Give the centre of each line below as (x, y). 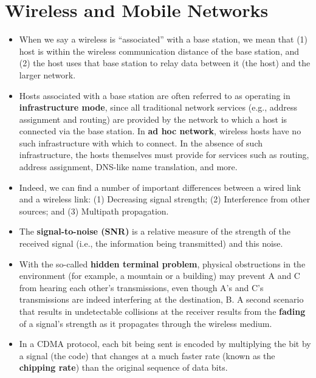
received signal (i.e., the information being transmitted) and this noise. (151, 243)
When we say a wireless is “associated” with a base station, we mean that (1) (163, 39)
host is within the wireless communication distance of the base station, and (159, 51)
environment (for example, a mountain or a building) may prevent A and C (160, 276)
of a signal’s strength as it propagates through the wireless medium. (146, 323)
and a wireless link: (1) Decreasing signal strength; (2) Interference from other (165, 199)
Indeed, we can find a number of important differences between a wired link (160, 187)
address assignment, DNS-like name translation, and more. (128, 167)
